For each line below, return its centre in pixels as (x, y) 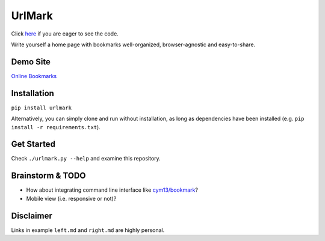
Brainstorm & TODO (49, 176)
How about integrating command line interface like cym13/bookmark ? (112, 190)
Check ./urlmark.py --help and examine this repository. (86, 159)
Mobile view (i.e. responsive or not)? (71, 198)
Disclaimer (32, 215)
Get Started (33, 144)
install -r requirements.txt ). (56, 127)
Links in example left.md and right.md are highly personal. (88, 230)
